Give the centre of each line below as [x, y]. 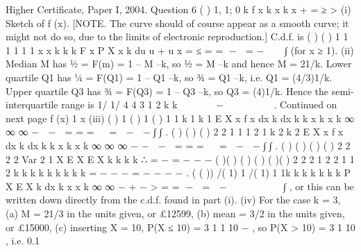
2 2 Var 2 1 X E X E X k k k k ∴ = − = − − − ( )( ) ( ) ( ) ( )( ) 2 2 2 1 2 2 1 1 [180, 159]
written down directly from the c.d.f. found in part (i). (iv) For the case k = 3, [173, 200]
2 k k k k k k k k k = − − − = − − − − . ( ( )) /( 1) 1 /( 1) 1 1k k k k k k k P [178, 173]
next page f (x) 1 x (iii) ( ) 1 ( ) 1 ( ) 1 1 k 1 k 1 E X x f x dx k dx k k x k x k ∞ [180, 118]
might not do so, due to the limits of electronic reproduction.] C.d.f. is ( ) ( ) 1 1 [177, 36]
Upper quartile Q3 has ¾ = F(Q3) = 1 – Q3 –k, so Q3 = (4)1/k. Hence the [167, 91]
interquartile [32, 104]
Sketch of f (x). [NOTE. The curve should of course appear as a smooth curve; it [177, 23]
